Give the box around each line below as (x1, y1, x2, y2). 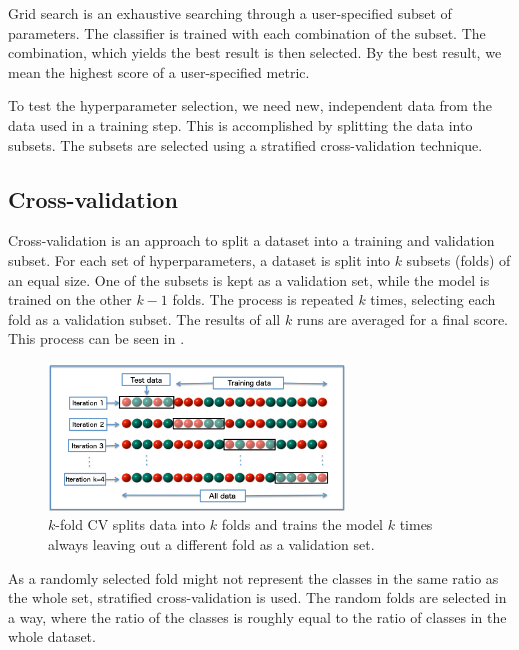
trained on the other (8, 289, 132, 310)
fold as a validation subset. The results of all (8, 308, 281, 329)
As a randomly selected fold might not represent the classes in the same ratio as (8, 567, 499, 588)
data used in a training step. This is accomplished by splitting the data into (8, 114, 473, 135)
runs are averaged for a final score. (296, 308, 508, 329)
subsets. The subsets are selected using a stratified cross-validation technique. (8, 134, 483, 155)
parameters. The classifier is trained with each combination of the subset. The (8, 22, 486, 43)
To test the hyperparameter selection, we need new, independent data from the (8, 95, 493, 116)
